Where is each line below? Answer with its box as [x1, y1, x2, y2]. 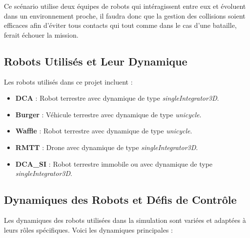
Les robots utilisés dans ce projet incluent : [4, 76, 133, 87]
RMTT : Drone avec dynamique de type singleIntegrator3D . [15, 142, 198, 152]
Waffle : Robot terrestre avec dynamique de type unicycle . [15, 126, 192, 136]
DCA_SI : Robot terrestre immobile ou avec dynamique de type [15, 158, 213, 169]
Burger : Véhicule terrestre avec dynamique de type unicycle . [15, 109, 202, 119]
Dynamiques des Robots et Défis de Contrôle [4, 192, 237, 207]
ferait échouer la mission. [4, 29, 79, 40]
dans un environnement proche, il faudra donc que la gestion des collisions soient [4, 10, 246, 21]
